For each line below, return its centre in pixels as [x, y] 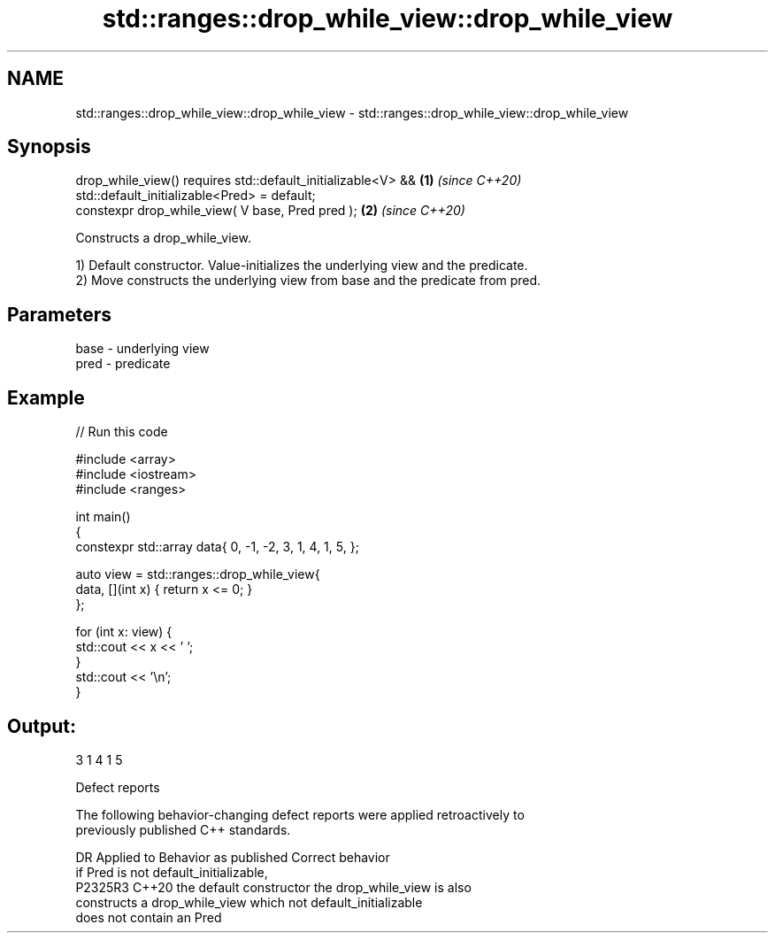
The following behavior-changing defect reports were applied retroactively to [300, 814]
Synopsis [49, 147]
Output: [42, 726]
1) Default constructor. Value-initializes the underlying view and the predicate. [302, 266]
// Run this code [122, 432]
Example [46, 397]
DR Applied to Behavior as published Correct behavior [233, 857]
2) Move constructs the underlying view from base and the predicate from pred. [308, 281]
